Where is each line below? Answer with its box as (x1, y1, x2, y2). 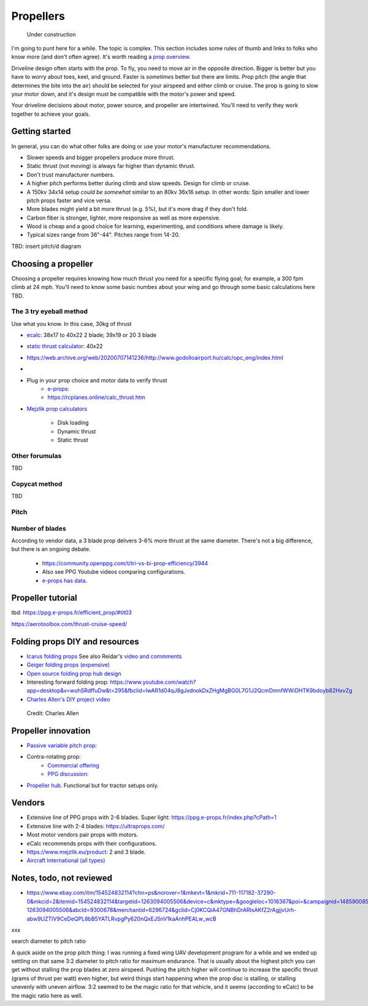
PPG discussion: (47, 770, 89, 778)
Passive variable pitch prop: (26, 742, 98, 749)
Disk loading (57, 419, 89, 427)
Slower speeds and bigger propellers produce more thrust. (26, 154, 175, 161)
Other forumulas (11, 451, 62, 460)
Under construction (26, 31, 76, 38)
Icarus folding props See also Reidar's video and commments (26, 652, 182, 660)
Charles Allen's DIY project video (26, 695, 110, 703)
